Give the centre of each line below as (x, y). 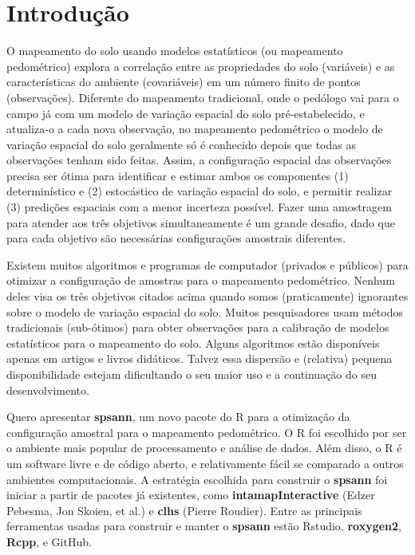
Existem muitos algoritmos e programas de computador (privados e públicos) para (207, 264)
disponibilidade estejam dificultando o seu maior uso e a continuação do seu (192, 374)
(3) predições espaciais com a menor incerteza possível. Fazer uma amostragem (199, 207)
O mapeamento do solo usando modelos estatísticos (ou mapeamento (175, 51)
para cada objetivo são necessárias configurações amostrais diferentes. (176, 238)
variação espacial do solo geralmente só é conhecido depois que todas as (181, 144)
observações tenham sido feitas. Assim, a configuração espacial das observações (199, 160)
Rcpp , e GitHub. (49, 541)
